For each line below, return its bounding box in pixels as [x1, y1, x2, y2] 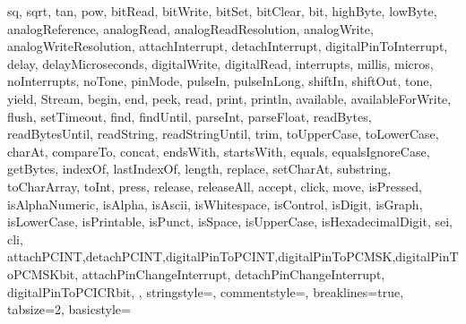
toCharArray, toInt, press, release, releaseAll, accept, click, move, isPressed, [7, 176, 422, 195]
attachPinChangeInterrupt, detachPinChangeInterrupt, [82, 264, 385, 283]
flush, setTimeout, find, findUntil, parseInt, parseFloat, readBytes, [7, 107, 372, 125]
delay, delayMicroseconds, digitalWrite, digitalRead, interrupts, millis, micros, [7, 54, 434, 72]
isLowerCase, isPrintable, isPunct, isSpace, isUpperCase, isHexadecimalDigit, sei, [7, 212, 453, 231]
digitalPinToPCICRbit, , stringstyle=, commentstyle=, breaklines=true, [7, 282, 404, 301]
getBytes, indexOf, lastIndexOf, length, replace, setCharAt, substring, [7, 159, 392, 178]
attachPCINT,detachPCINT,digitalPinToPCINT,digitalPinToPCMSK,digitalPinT [7, 247, 459, 266]
